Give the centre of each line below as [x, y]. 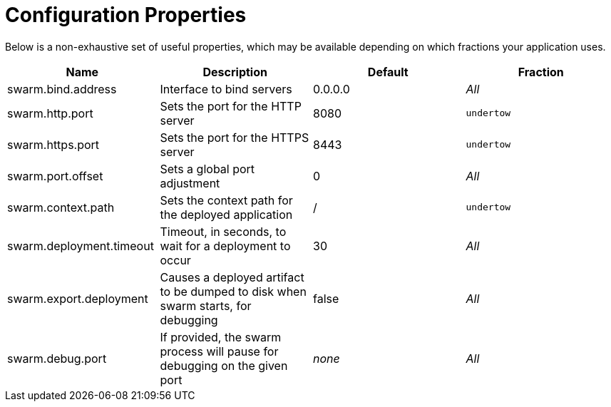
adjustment [190, 183]
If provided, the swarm [221, 337]
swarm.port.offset [55, 176]
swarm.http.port [50, 113]
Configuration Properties [126, 15]
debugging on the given [224, 365]
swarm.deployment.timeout [81, 246]
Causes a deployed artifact [232, 277]
